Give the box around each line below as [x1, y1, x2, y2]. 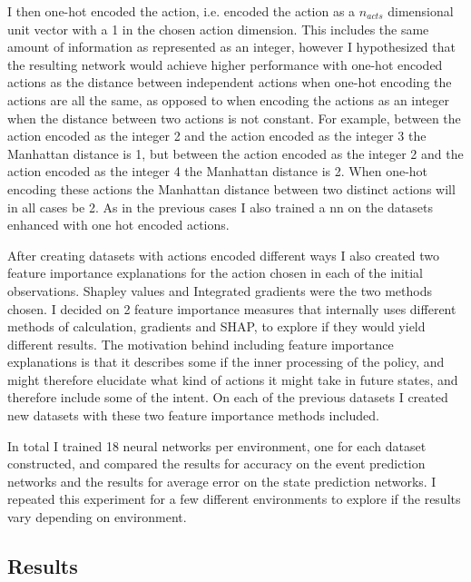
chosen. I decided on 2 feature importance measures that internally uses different [7, 299, 456, 318]
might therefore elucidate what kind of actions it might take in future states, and [7, 370, 458, 389]
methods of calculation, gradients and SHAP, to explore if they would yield [7, 317, 426, 336]
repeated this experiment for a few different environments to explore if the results [7, 489, 461, 508]
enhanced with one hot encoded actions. [7, 215, 230, 234]
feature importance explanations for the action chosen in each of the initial [7, 263, 424, 282]
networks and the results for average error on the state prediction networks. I [7, 471, 437, 490]
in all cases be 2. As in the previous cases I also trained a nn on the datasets [7, 197, 433, 216]
